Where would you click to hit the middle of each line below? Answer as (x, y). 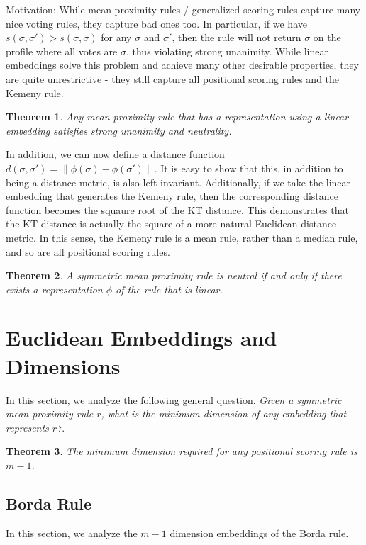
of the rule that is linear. (169, 289)
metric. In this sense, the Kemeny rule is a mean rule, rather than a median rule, (182, 237)
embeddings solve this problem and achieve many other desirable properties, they (182, 65)
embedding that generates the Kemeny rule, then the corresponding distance (172, 196)
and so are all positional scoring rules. (88, 251)
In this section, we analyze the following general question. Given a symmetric (174, 399)
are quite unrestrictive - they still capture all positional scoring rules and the (173, 78)
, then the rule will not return (237, 37)
